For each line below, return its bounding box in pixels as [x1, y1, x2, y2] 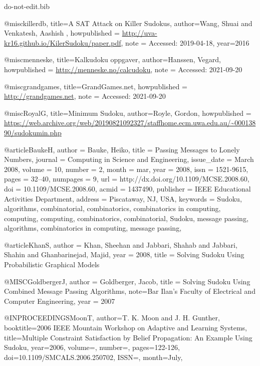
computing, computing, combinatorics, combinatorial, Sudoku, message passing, [4, 213, 248, 223]
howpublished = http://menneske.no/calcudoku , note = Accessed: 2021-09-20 [4, 64, 242, 74]
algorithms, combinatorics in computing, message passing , [4, 223, 182, 233]
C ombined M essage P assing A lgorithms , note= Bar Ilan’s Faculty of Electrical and [4, 286, 255, 296]
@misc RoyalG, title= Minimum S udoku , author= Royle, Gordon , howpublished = [4, 107, 251, 118]
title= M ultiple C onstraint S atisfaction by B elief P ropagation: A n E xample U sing [4, 332, 252, 342]
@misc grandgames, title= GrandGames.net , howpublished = [4, 81, 187, 91]
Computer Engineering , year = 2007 [4, 295, 115, 306]
